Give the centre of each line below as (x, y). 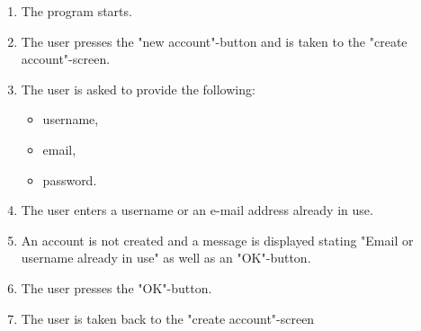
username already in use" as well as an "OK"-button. (166, 258)
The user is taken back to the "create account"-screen (168, 318)
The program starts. (76, 11)
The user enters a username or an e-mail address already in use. (197, 210)
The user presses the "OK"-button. (116, 287)
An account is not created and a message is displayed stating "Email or (217, 240)
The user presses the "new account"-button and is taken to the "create (214, 41)
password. (70, 179)
